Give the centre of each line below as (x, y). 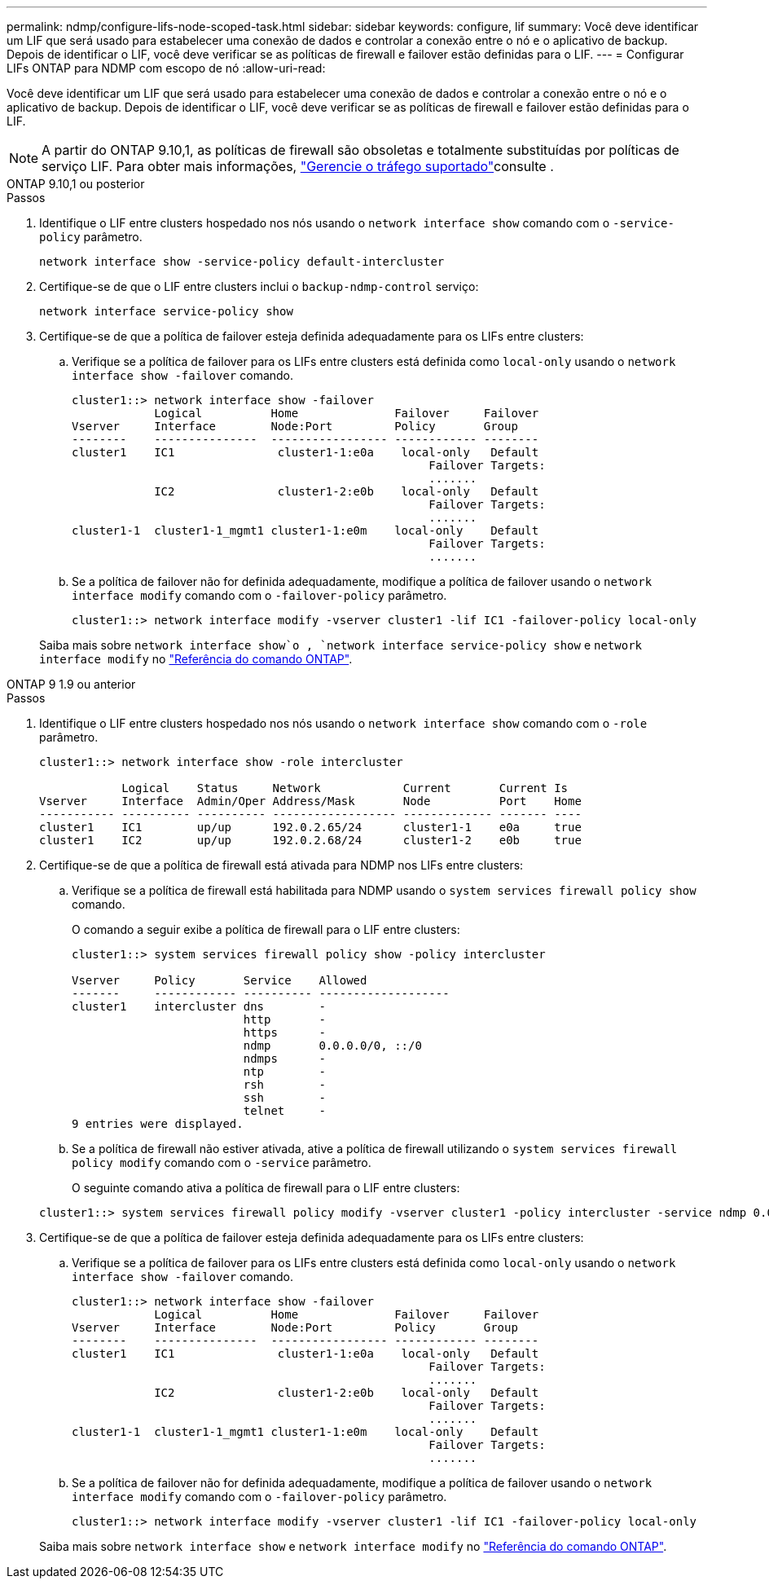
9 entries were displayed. (158, 1124)
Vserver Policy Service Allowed (220, 980)
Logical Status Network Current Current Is (345, 788)
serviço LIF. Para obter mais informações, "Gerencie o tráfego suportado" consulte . (298, 166)
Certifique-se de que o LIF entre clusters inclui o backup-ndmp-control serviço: (259, 286)
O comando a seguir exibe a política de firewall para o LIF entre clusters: (266, 929)
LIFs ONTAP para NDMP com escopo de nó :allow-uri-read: (166, 68)
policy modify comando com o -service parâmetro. (222, 1162)
